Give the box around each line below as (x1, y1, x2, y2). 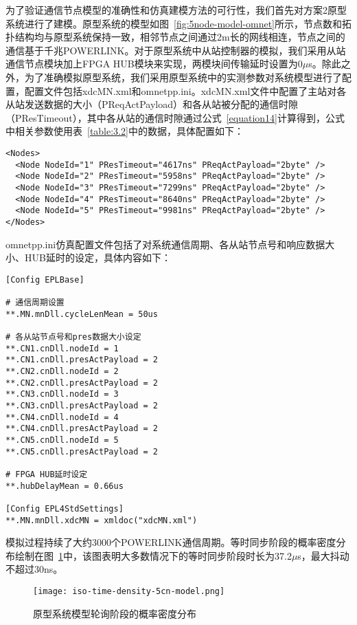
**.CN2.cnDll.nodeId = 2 (5, 366, 119, 376)
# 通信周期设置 (5, 298, 65, 308)
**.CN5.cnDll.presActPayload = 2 (5, 446, 158, 457)
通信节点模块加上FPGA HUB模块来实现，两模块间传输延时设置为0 (5, 56, 303, 71)
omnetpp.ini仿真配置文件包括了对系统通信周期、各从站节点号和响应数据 (5, 237, 325, 251)
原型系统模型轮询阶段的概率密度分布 (33, 606, 196, 620)
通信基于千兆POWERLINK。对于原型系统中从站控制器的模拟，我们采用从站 (5, 43, 346, 57)
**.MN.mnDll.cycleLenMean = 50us (5, 309, 158, 319)
